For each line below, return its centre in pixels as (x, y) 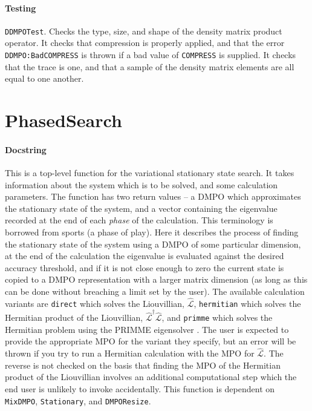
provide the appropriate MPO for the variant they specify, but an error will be (151, 341)
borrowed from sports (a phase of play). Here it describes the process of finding (152, 232)
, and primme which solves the (217, 317)
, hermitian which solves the (247, 303)
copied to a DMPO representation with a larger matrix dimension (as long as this (156, 279)
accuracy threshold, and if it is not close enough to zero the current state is (145, 267)
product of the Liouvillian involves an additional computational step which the (151, 377)
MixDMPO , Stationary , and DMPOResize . (78, 400)
